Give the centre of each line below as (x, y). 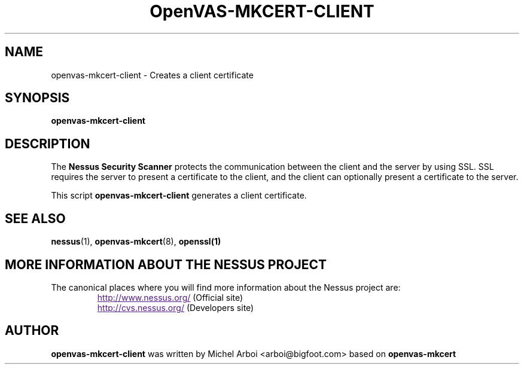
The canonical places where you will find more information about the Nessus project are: (226, 287)
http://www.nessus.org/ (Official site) (170, 297)
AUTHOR (32, 331)
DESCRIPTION (48, 144)
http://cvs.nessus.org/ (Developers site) (176, 307)
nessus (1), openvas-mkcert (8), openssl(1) (136, 242)
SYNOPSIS (37, 98)
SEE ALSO (35, 218)
